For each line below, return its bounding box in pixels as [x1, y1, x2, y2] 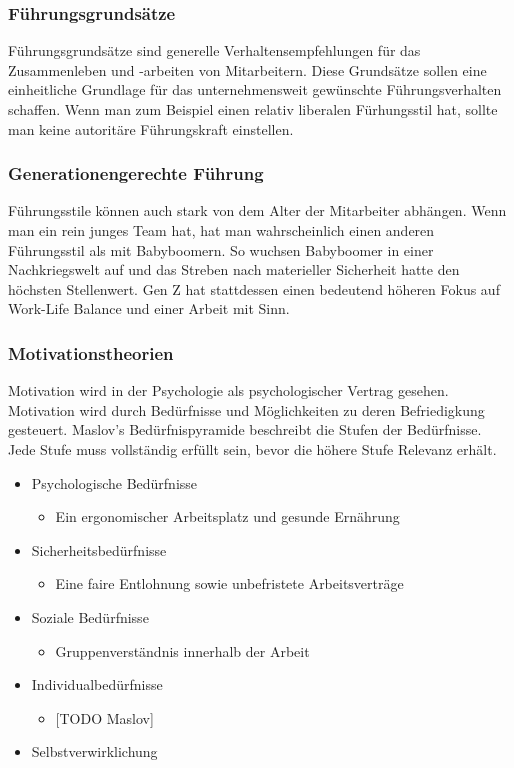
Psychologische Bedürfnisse [31, 472, 198, 493]
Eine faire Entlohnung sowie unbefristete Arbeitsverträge [55, 573, 404, 594]
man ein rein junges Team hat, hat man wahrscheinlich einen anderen [8, 220, 435, 240]
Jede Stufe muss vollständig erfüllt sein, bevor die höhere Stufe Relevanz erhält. [8, 438, 497, 459]
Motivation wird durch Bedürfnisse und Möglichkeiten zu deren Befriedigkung [8, 399, 485, 420]
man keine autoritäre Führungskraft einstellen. [8, 118, 294, 139]
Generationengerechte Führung [8, 161, 264, 186]
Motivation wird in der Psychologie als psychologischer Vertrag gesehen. [8, 380, 449, 401]
